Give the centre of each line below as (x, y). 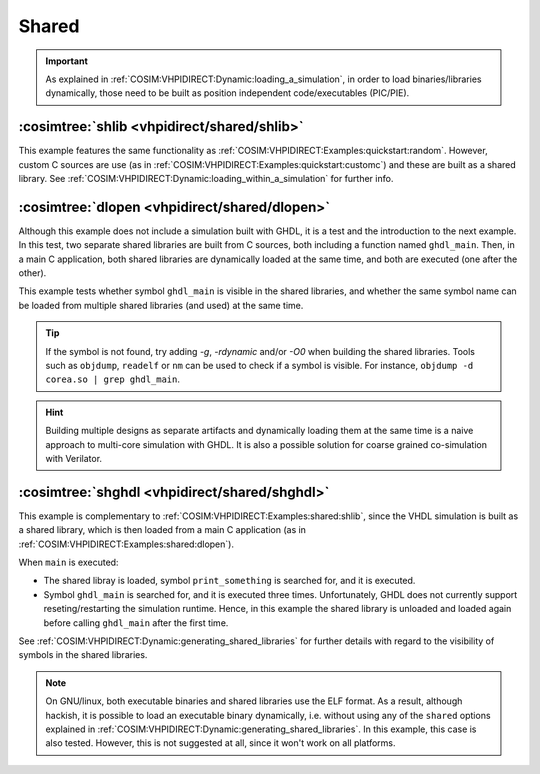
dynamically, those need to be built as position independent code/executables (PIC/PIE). (227, 93)
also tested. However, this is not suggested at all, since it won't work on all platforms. (220, 743)
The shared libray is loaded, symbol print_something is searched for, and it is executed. (229, 581)
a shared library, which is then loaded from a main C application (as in (162, 530)
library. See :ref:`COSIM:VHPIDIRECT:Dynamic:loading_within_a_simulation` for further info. (206, 179)
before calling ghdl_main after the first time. (136, 622)
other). (32, 273)
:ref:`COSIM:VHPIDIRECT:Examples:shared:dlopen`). (126, 544)
